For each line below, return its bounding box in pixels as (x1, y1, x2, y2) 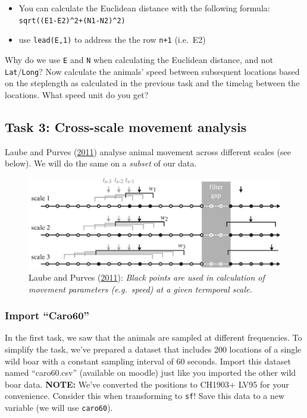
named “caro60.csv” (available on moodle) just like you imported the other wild (5, 366, 296, 379)
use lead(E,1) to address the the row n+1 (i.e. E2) (18, 33, 206, 46)
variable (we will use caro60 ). (5, 401, 113, 414)
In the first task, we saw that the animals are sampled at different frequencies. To (5, 331, 302, 344)
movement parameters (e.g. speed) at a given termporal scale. (29, 282, 252, 295)
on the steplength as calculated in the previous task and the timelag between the (5, 77, 300, 89)
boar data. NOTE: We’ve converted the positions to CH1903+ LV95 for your (5, 378, 289, 390)
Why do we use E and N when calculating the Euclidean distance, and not (5, 53, 274, 65)
